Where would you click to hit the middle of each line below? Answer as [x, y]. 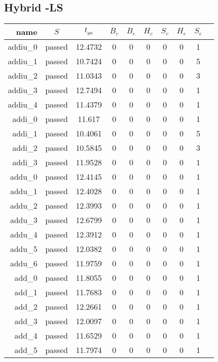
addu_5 [24, 249]
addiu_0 [23, 47]
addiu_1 [23, 61]
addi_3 [25, 162]
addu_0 [24, 177]
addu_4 [24, 235]
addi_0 [25, 119]
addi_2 [25, 148]
